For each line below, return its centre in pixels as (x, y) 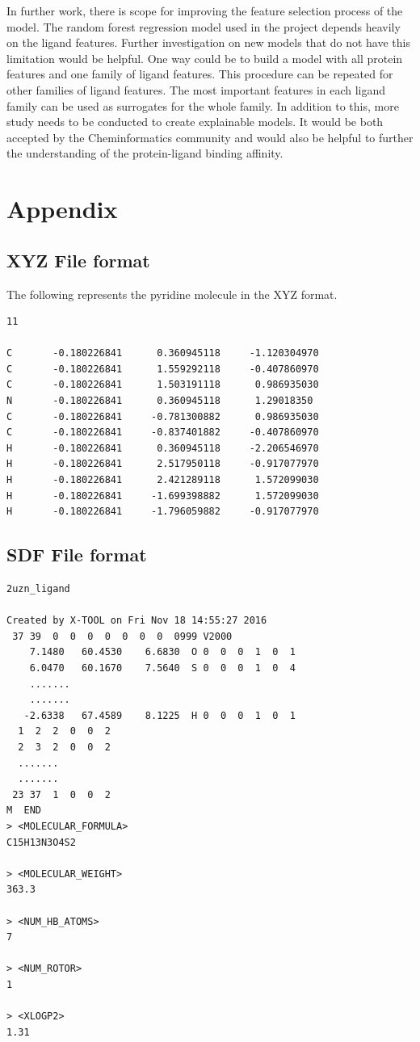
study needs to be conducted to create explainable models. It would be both (195, 122)
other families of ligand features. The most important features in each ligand (196, 89)
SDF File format (77, 555)
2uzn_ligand (38, 589)
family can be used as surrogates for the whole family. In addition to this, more (203, 105)
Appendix (62, 209)
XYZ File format (78, 260)
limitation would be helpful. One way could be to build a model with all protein (205, 58)
